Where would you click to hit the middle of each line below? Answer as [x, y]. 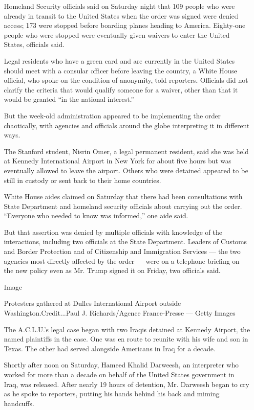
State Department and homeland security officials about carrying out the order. [123, 206]
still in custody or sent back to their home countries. [83, 180]
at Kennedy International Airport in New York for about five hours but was [118, 161]
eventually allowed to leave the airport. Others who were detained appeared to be [126, 170]
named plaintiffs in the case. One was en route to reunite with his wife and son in [126, 339]
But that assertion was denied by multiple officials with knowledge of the [113, 232]
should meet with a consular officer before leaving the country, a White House [121, 70]
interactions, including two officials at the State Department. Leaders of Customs [126, 241]
